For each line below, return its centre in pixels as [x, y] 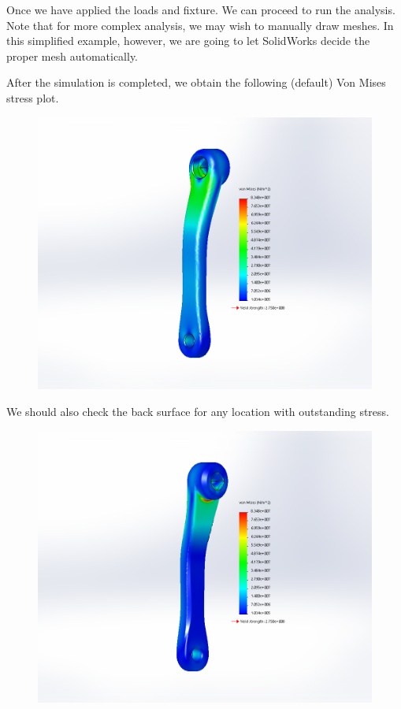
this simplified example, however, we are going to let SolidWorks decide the [188, 41]
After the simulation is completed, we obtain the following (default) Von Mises [196, 82]
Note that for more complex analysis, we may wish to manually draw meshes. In [200, 25]
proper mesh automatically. [72, 56]
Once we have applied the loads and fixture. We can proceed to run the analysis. [201, 9]
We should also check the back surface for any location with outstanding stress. [198, 411]
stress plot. [33, 97]
